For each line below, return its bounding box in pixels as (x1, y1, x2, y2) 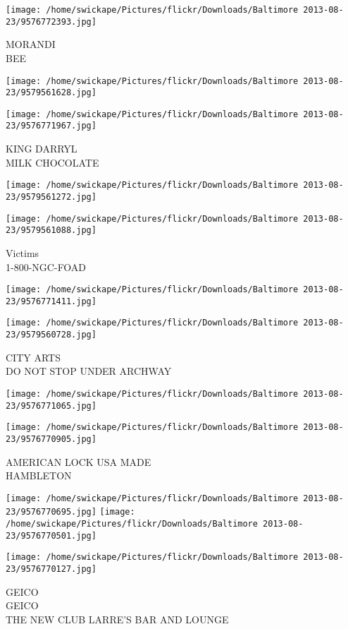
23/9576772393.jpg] (6, 16, 97, 27)
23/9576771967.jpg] (6, 121, 97, 131)
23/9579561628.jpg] (6, 88, 97, 98)
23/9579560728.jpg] (6, 330, 97, 340)
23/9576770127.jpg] (6, 564, 97, 575)
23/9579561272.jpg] (6, 191, 97, 202)
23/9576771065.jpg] (6, 400, 97, 411)
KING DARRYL (6, 141, 77, 156)
